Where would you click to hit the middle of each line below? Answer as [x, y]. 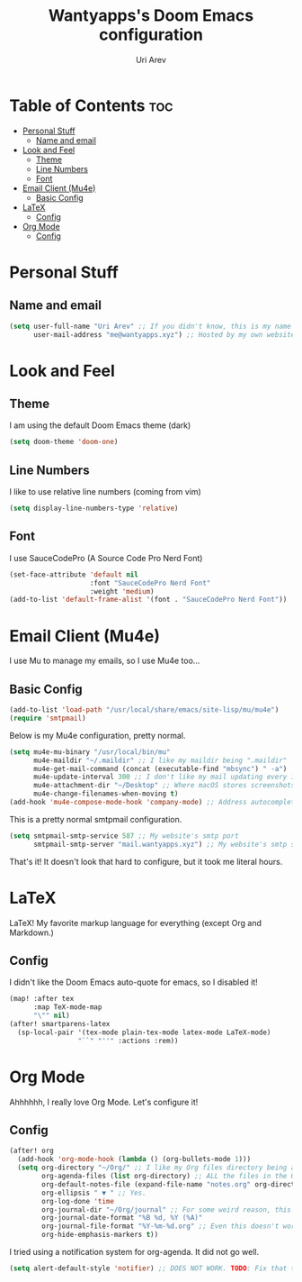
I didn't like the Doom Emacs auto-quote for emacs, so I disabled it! [133, 982]
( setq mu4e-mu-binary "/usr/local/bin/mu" [90, 752]
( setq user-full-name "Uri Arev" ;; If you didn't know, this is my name [151, 326]
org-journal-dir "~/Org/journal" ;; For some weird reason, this [167, 1209]
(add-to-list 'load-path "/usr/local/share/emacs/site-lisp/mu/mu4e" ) [144, 710]
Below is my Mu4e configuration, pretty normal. [98, 735]
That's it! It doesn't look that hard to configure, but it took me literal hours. [146, 861]
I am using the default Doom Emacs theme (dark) [100, 425]
